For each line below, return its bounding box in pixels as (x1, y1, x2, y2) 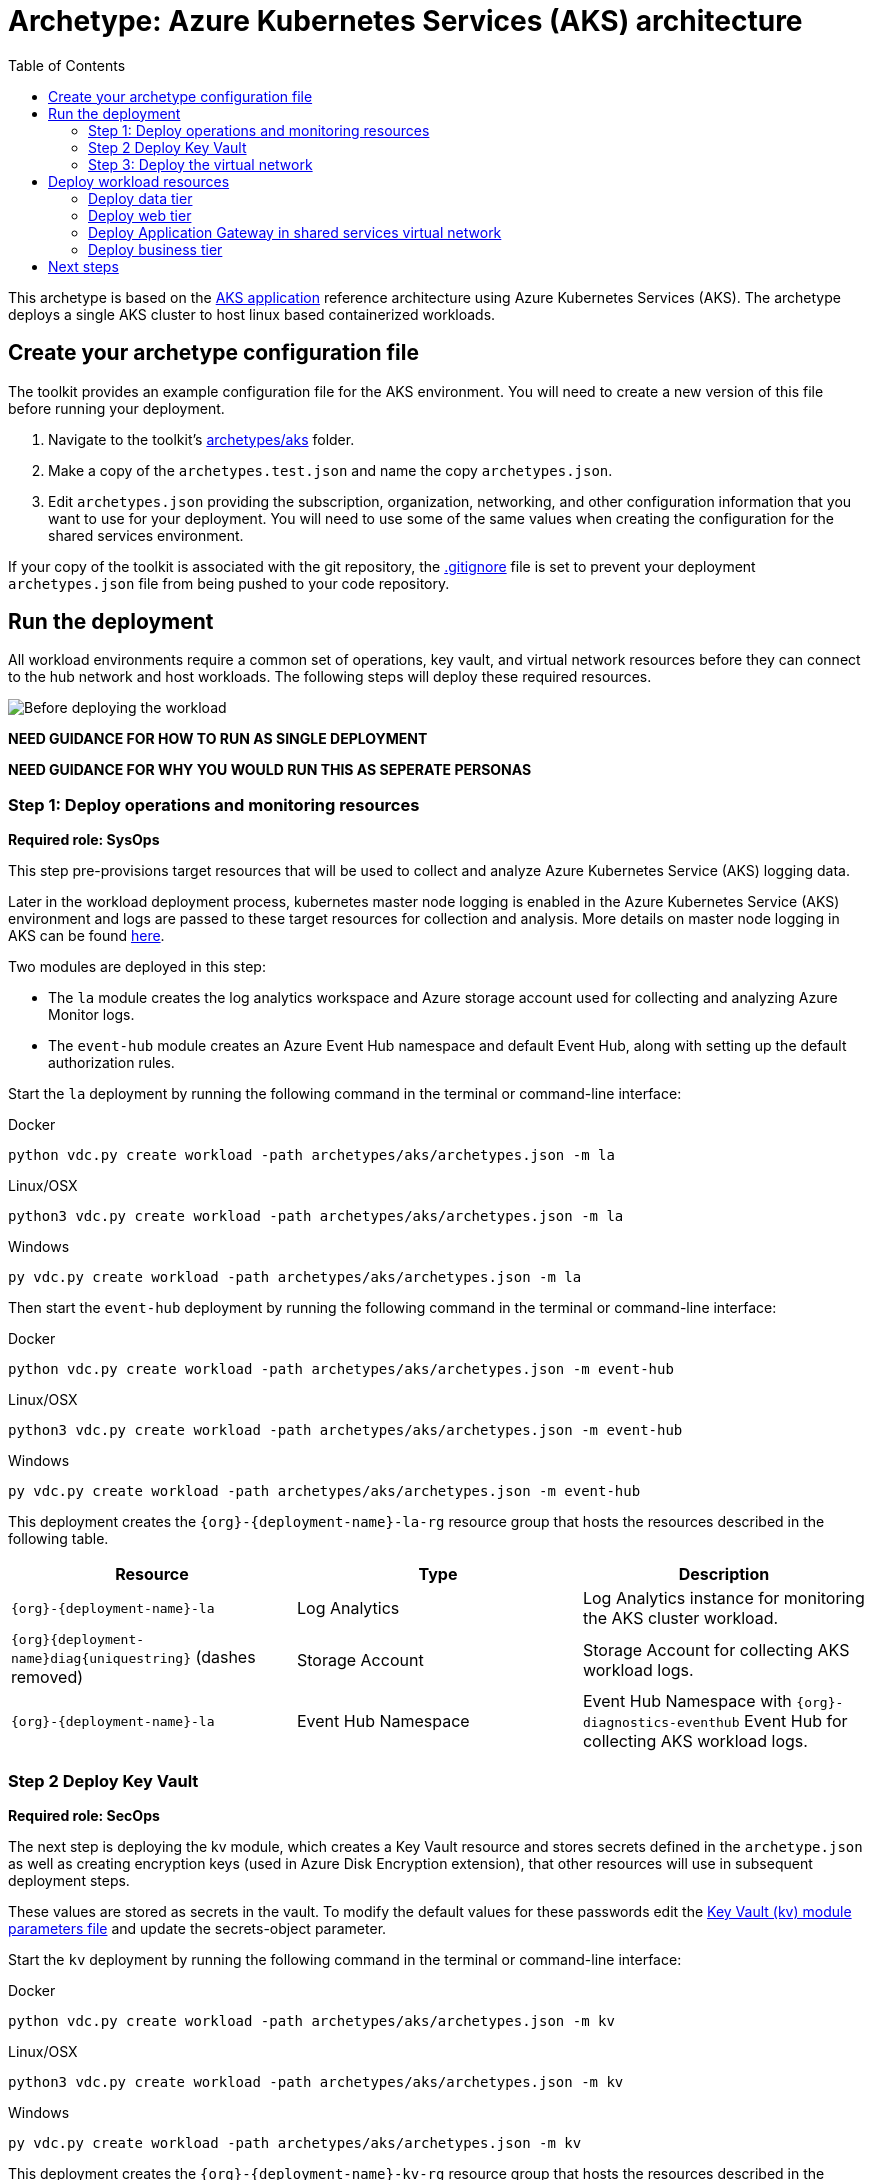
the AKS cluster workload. (582, 1608, 779, 1629)
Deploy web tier (88, 206, 192, 224)
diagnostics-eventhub (582, 1715, 740, 1731)
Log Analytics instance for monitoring (582, 1588, 865, 1609)
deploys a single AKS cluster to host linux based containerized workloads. (8, 305, 496, 323)
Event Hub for (744, 1711, 848, 1732)
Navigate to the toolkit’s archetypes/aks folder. (48, 430, 355, 448)
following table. (8, 1530, 109, 1548)
